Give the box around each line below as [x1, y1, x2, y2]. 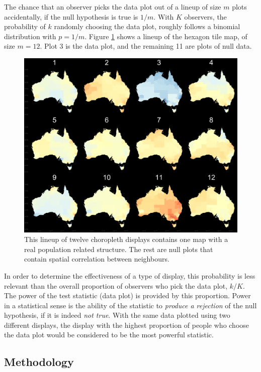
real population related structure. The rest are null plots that [24, 243, 213, 254]
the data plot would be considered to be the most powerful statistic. [4, 329, 214, 340]
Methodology [4, 354, 74, 369]
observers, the [184, 11, 227, 22]
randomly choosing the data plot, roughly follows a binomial [54, 21, 240, 32]
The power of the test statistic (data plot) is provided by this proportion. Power [4, 290, 251, 301]
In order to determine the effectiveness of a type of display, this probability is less [4, 270, 255, 281]
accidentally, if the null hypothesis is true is [4, 11, 138, 22]
